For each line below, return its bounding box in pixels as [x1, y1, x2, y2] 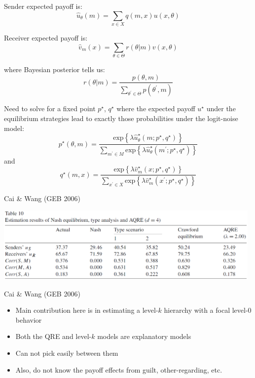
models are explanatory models [97, 331, 191, 341]
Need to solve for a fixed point [4, 103, 96, 114]
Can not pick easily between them [15, 347, 118, 358]
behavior [15, 314, 42, 325]
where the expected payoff [116, 103, 195, 114]
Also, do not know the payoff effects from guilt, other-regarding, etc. [15, 364, 222, 375]
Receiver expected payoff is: [4, 32, 88, 42]
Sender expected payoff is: [4, 1, 82, 11]
